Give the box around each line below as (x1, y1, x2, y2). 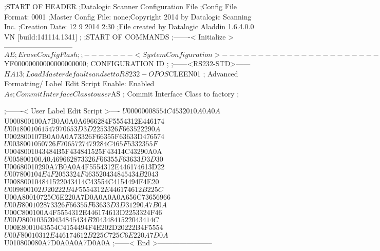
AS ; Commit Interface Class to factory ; (111, 88, 239, 99)
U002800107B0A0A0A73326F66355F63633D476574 (4, 130, 164, 141)
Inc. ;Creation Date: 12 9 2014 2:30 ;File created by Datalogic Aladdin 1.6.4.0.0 (4, 21, 254, 32)
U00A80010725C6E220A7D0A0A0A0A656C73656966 (4, 191, 170, 202)
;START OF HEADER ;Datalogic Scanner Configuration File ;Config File (4, 1, 237, 11)
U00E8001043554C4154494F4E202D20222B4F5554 (4, 222, 163, 233)
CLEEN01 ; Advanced (168, 68, 238, 79)
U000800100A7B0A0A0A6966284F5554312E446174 (4, 115, 165, 126)
